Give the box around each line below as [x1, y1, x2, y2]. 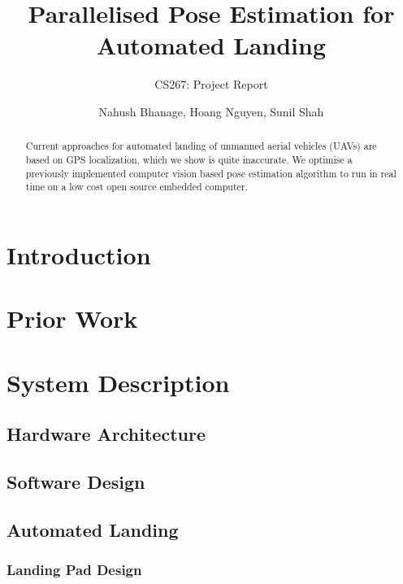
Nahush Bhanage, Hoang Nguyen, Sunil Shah [98, 102, 324, 120]
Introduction [6, 238, 151, 271]
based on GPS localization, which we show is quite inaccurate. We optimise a [25, 152, 353, 166]
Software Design [6, 469, 145, 495]
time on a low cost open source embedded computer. [25, 180, 248, 194]
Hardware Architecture [6, 421, 206, 447]
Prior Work [6, 302, 138, 335]
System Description [6, 365, 230, 399]
